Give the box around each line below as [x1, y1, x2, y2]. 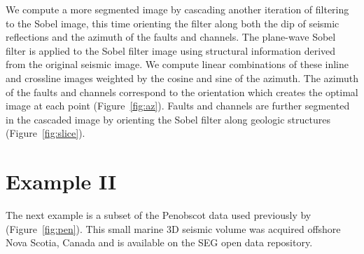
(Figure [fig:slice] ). [6, 126, 85, 140]
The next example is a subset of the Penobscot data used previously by [6, 208, 311, 222]
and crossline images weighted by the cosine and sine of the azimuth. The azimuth [6, 70, 358, 85]
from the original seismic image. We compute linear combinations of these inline [6, 57, 349, 72]
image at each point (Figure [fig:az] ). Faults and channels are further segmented [6, 98, 350, 113]
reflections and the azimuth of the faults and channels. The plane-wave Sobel [6, 29, 336, 44]
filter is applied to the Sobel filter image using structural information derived [6, 43, 336, 58]
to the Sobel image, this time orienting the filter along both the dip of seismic [6, 15, 339, 30]
